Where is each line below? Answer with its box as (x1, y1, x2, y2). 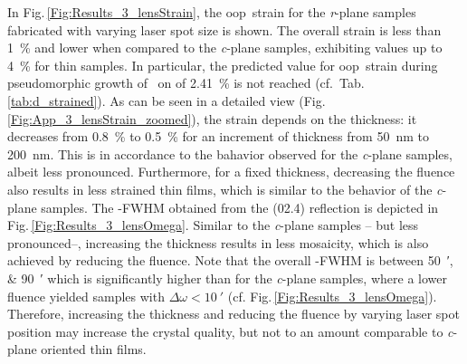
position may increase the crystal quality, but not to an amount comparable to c (7, 321, 453, 340)
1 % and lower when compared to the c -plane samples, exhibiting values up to (7, 38, 443, 57)
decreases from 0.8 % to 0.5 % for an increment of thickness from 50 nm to (7, 127, 429, 146)
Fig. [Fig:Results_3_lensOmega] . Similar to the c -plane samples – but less (7, 216, 419, 235)
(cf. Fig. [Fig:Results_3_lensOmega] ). (227, 286, 437, 305)
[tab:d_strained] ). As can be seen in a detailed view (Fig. (7, 91, 326, 110)
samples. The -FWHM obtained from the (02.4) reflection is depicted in (41, 197, 439, 216)
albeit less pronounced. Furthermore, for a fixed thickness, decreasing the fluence (7, 162, 455, 181)
